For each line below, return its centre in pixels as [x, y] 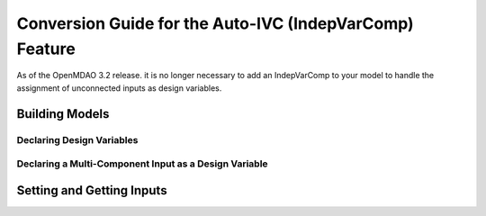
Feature [46, 49]
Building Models [63, 114]
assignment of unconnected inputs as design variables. [119, 88]
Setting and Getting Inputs [92, 190]
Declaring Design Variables [77, 139]
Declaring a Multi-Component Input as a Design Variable [143, 164]
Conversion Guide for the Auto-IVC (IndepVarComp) [215, 23]
